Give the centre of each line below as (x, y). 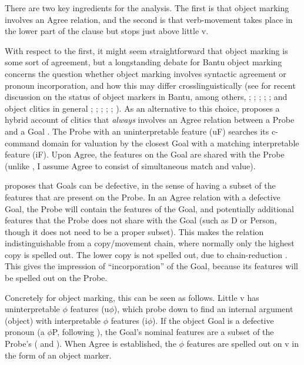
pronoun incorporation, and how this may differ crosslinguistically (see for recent (150, 85)
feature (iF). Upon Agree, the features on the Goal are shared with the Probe (145, 154)
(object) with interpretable (53, 320)
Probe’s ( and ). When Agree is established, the (91, 344)
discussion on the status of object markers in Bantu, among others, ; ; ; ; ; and (146, 97)
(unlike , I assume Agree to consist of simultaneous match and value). (130, 165)
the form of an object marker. (58, 355)
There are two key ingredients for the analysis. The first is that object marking (147, 8)
